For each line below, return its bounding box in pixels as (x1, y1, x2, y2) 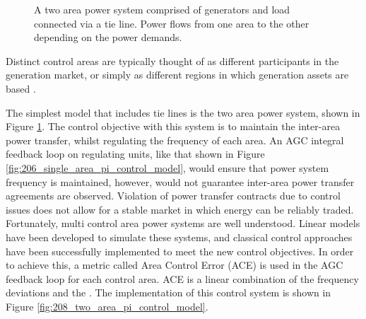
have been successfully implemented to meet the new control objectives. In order (6, 243, 354, 258)
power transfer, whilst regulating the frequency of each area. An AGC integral (6, 132, 344, 147)
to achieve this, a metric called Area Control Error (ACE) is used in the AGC (6, 257, 343, 272)
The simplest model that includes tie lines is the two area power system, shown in (6, 105, 360, 120)
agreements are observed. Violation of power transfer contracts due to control (6, 188, 341, 203)
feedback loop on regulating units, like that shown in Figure (6, 146, 265, 161)
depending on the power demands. (34, 30, 182, 45)
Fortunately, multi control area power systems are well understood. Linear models (6, 216, 360, 231)
